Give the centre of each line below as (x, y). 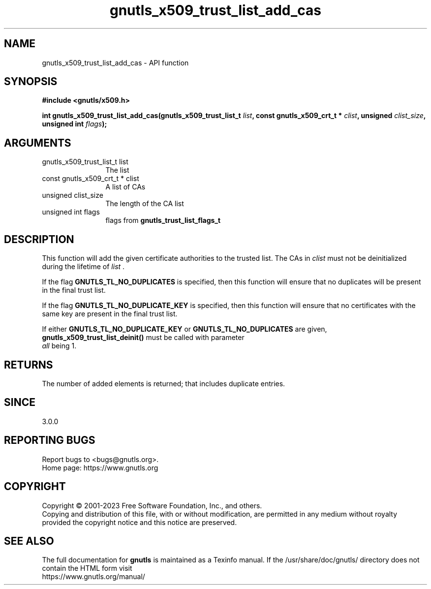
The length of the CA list (145, 204)
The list (117, 170)
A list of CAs (125, 187)
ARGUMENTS (38, 143)
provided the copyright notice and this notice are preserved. (139, 522)
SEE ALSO (29, 541)
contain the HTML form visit (87, 568)
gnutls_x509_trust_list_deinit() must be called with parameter (143, 338)
